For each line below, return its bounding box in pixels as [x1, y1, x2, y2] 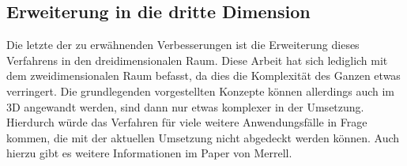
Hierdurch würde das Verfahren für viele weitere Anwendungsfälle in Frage [6, 114, 367, 130]
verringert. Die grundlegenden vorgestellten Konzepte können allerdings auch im [6, 82, 394, 99]
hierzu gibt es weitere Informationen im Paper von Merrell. [6, 145, 292, 161]
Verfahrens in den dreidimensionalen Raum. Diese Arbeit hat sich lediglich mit [6, 51, 388, 68]
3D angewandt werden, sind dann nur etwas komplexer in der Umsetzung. [6, 98, 364, 115]
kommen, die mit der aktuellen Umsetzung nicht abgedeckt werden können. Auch [6, 129, 400, 145]
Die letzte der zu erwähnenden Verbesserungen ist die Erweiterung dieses [6, 36, 360, 53]
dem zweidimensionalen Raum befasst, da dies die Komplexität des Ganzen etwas [6, 67, 401, 84]
